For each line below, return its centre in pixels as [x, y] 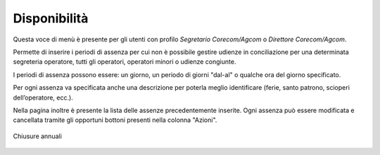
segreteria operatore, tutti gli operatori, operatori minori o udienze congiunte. [125, 62]
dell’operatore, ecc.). [43, 97]
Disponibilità [51, 18]
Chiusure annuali [38, 136]
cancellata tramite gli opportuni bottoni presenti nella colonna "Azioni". [115, 120]
